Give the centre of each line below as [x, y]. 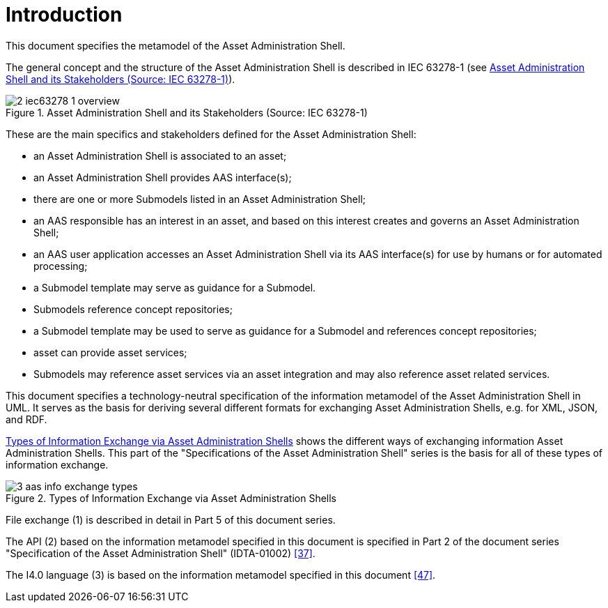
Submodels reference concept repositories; [133, 309]
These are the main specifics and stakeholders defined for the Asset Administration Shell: [211, 134]
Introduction [64, 15]
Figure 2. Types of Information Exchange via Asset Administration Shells [171, 498]
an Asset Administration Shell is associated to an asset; [160, 155]
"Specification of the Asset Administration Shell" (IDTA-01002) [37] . [161, 553]
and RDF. [26, 419]
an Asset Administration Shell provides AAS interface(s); [163, 177]
